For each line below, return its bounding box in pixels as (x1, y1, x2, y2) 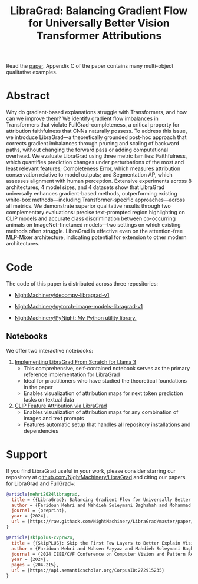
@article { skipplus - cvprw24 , (6, 535, 75, 540)
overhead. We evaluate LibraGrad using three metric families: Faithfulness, (6, 152, 187, 160)
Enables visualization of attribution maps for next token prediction (23, 390, 183, 397)
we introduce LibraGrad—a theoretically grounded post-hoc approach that (6, 134, 187, 141)
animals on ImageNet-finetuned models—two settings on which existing (6, 221, 181, 228)
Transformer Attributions (36, 29, 162, 42)
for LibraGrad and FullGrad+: (6, 480, 76, 487)
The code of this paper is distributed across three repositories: (6, 280, 158, 287)
